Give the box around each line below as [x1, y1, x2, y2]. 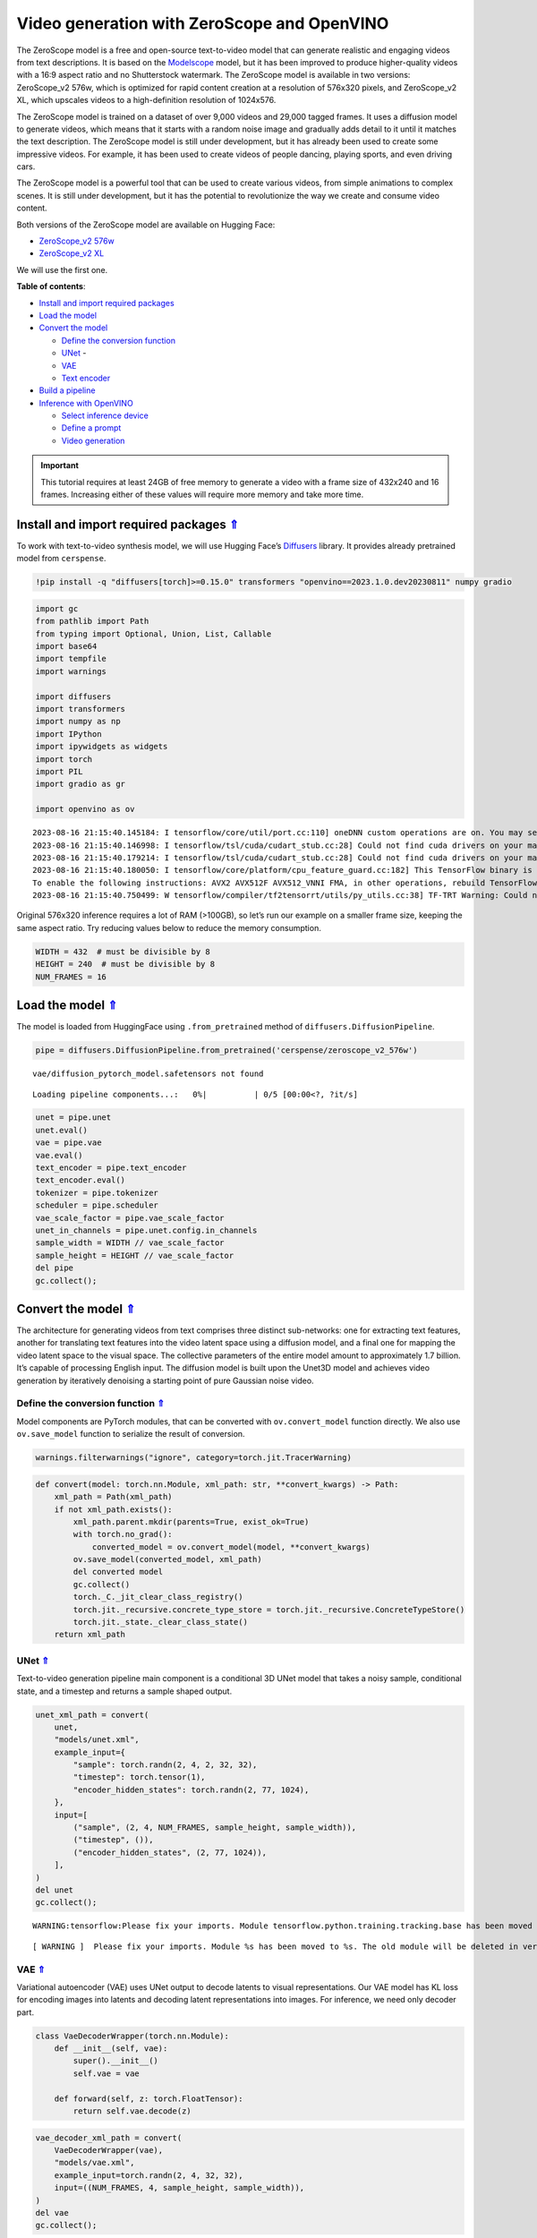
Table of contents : [16, 281, 86, 292]
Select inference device [61, 410, 149, 421]
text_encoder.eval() [35, 1175, 125, 1185]
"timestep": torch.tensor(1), [72, 1772, 206, 1782]
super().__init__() [72, 2055, 158, 2066]
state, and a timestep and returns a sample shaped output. [16, 1686, 233, 1696]
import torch [35, 754, 93, 765]
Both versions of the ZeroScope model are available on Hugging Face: [16, 219, 276, 230]
